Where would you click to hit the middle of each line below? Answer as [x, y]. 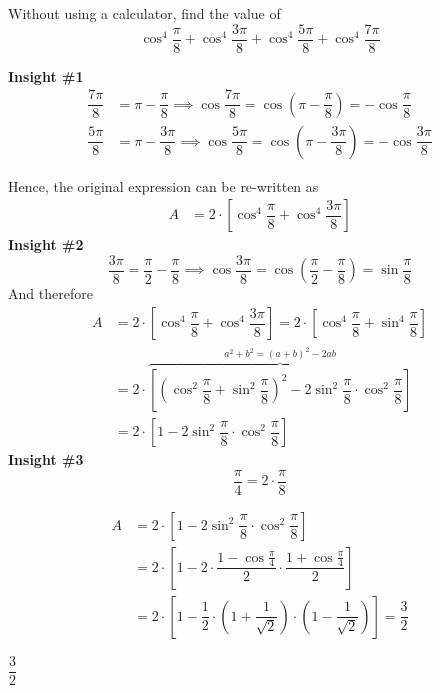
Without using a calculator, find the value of [144, 13]
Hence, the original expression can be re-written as [163, 185]
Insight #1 [46, 75]
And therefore [50, 293]
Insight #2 [46, 244]
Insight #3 [46, 459]
